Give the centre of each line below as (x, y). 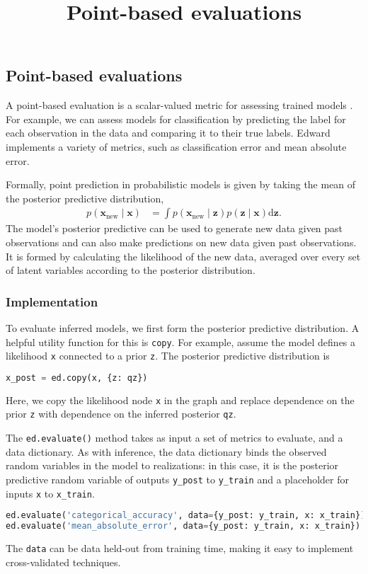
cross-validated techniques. (63, 562)
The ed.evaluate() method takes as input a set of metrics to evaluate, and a (174, 438)
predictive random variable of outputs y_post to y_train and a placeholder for (178, 479)
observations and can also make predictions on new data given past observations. (181, 242)
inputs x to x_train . (50, 493)
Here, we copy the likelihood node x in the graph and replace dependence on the (180, 400)
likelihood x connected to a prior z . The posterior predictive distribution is (168, 356)
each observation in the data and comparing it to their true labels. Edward (168, 133)
